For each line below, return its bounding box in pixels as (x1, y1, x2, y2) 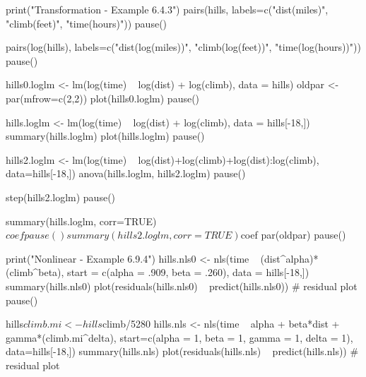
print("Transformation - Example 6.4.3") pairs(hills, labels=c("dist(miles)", (6, 2, 329, 16)
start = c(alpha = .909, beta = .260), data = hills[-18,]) (67, 265, 309, 280)
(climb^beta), (6, 265, 64, 280)
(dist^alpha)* (260, 251, 319, 265)
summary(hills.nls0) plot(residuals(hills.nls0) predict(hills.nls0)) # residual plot (6, 278, 358, 293)
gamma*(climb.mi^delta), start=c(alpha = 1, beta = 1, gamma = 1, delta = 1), (6, 330, 353, 345)
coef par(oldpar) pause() (240, 227, 346, 242)
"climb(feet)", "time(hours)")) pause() (6, 16, 167, 30)
